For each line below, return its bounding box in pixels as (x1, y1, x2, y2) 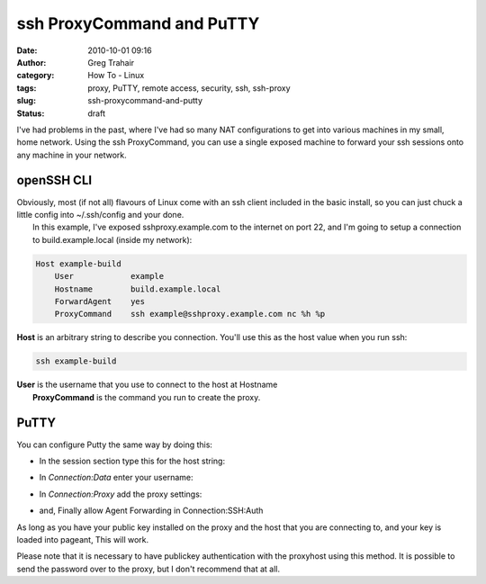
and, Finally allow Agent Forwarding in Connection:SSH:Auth (39, 505, 264, 517)
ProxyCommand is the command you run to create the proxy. (32, 391, 261, 402)
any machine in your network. (16, 149, 127, 160)
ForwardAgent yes (54, 296, 146, 306)
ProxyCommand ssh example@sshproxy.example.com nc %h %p (54, 309, 326, 319)
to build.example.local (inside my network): (32, 234, 193, 245)
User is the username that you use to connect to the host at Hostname (16, 379, 278, 391)
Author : (16, 57, 47, 67)
